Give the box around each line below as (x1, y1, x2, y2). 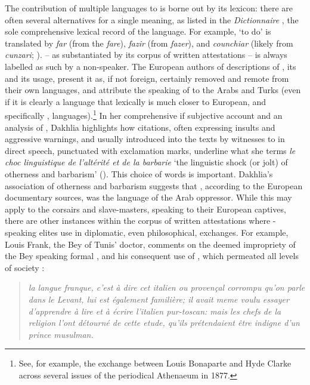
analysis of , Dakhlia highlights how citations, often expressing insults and (5, 121, 275, 133)
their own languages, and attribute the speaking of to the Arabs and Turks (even (5, 84, 301, 96)
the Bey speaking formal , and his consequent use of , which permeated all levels (5, 250, 299, 262)
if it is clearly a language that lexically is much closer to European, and (5, 95, 266, 107)
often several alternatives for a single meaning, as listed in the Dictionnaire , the (5, 13, 299, 26)
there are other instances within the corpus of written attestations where (5, 214, 271, 227)
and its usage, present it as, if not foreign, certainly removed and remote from (5, 72, 289, 84)
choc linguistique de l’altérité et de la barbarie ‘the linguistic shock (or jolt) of (5, 156, 288, 168)
